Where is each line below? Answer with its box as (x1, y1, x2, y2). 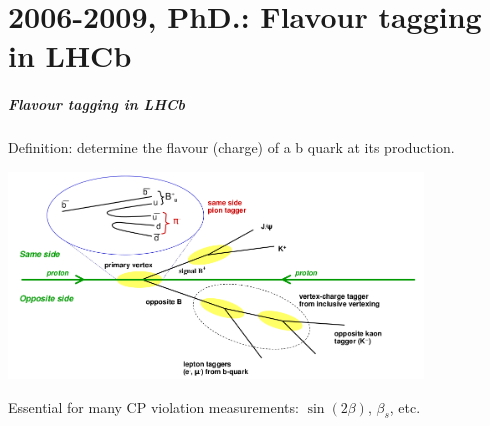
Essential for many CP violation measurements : (8, 396, 299, 417)
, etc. (389, 396, 421, 417)
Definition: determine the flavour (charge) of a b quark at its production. (8, 137, 455, 158)
